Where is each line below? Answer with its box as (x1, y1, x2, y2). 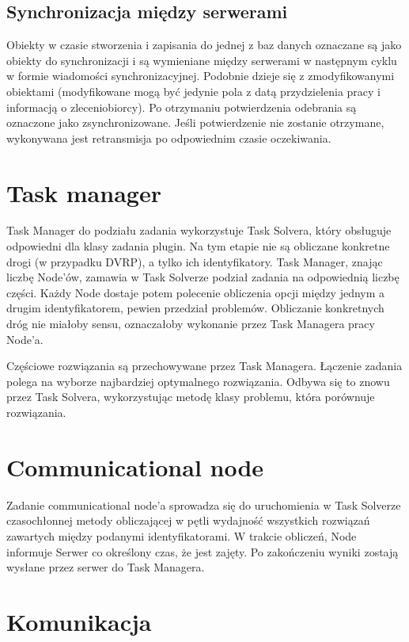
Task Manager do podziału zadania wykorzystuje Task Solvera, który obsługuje (6, 222, 392, 239)
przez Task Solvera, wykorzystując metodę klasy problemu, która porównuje (6, 388, 375, 405)
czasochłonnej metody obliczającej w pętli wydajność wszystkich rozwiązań (6, 512, 370, 529)
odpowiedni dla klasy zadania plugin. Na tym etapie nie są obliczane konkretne (6, 238, 390, 254)
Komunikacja (6, 605, 152, 637)
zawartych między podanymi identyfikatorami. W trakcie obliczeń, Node (6, 527, 357, 544)
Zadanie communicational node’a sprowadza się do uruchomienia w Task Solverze (6, 496, 401, 513)
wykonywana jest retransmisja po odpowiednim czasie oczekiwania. (6, 129, 331, 146)
